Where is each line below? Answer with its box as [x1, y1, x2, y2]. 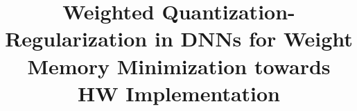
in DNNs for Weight [154, 24, 353, 53]
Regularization [5, 24, 148, 53]
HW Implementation [77, 78, 280, 107]
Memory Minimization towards [27, 51, 331, 80]
